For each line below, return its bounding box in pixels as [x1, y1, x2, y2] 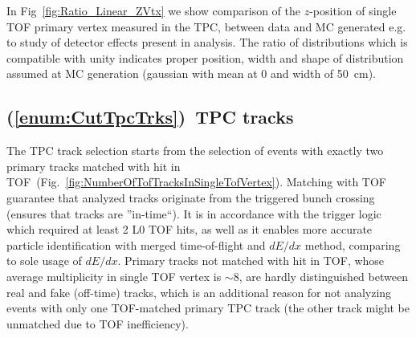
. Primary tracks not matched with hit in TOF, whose [117, 252, 385, 269]
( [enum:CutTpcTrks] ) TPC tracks [6, 104, 294, 129]
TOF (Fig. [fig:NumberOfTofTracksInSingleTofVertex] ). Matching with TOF [6, 173, 386, 190]
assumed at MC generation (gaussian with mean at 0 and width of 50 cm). [6, 65, 376, 82]
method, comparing [304, 236, 401, 253]
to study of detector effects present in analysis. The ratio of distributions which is [6, 34, 408, 51]
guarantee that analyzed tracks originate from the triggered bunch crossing [6, 189, 375, 206]
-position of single [309, 2, 397, 18]
